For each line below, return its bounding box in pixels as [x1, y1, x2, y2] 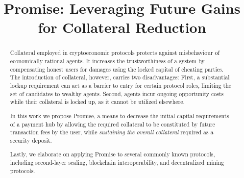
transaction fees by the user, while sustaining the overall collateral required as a [10, 128, 214, 136]
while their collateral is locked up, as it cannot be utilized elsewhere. [10, 98, 185, 106]
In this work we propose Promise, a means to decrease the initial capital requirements [10, 111, 229, 120]
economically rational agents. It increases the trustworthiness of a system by [10, 57, 205, 65]
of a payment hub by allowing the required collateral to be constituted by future [10, 120, 215, 128]
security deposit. [10, 136, 52, 144]
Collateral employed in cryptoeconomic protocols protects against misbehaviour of [10, 49, 220, 57]
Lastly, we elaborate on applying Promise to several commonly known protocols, [10, 150, 215, 158]
